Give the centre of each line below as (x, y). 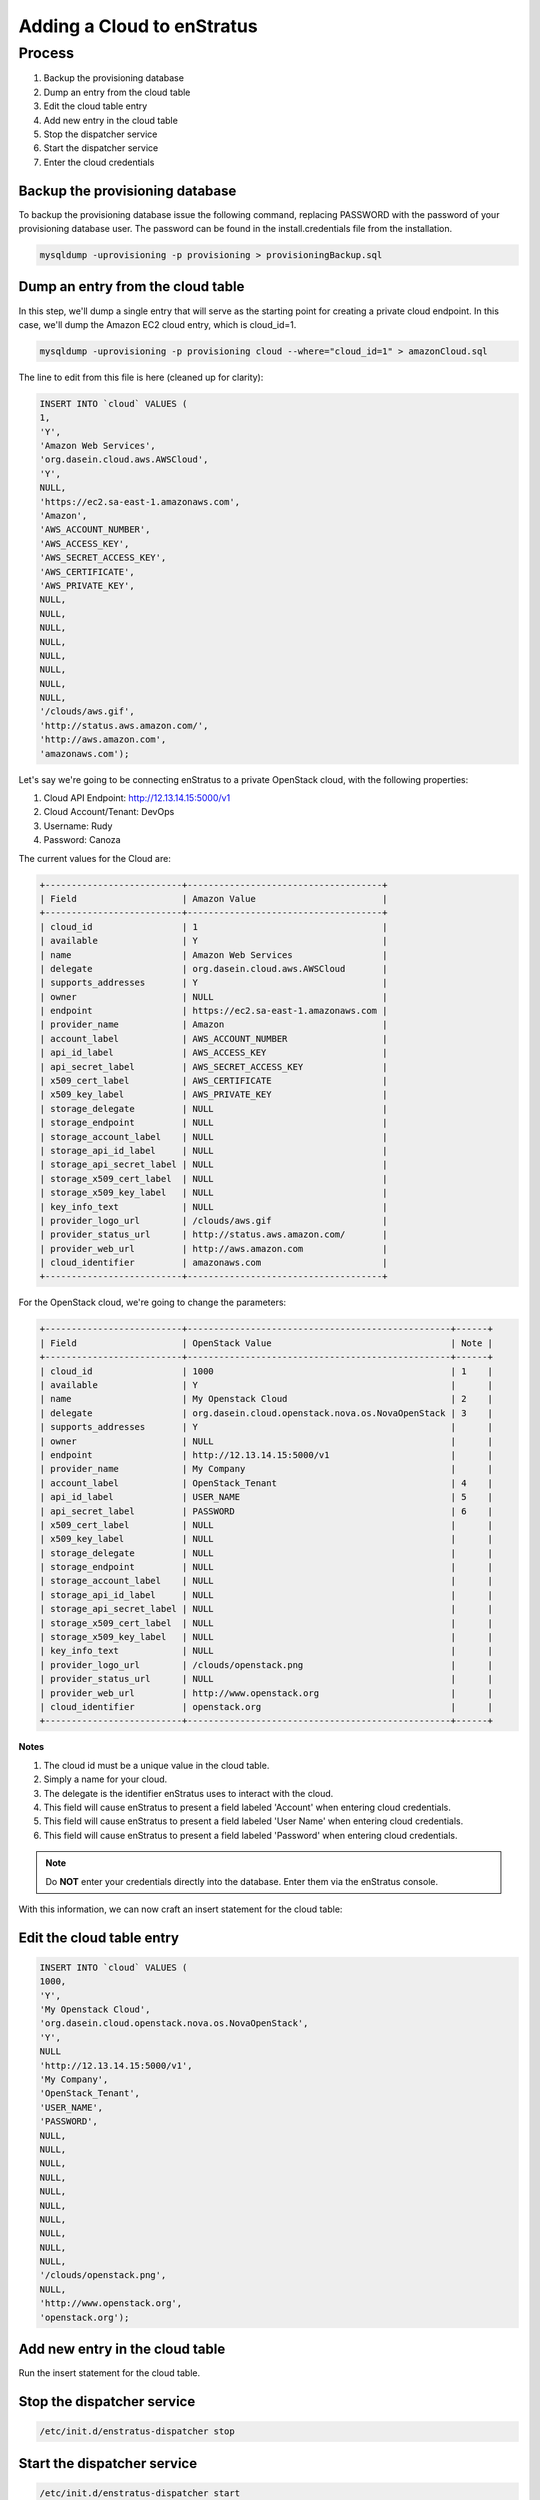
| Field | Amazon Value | (213, 898)
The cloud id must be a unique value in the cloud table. (156, 1765)
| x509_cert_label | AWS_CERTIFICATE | (213, 1081)
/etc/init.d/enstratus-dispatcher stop (137, 2431)
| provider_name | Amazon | (213, 1024)
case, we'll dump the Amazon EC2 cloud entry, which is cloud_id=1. (157, 324)
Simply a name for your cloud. (105, 1779)
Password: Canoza (82, 840)
